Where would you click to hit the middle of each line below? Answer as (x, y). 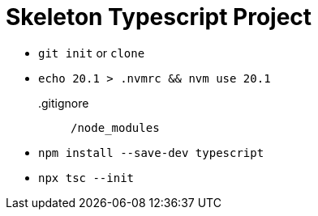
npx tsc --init (86, 178)
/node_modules (115, 127)
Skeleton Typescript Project (159, 17)
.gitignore (64, 103)
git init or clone (92, 53)
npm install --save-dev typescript (151, 152)
